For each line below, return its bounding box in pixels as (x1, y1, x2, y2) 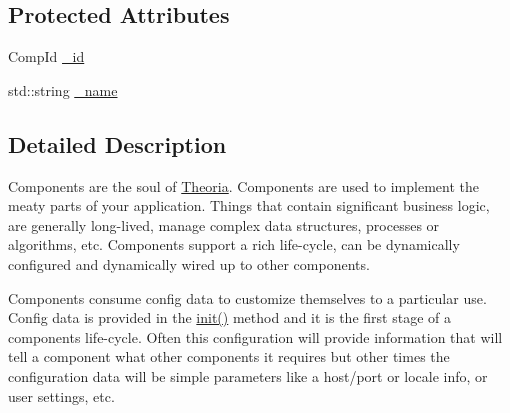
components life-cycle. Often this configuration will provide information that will (8, 326, 503, 347)
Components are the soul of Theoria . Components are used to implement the (8, 175, 479, 196)
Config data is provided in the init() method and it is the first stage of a (8, 307, 451, 328)
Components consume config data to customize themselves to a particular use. (8, 287, 487, 308)
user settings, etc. (8, 385, 115, 406)
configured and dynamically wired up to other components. (8, 253, 370, 274)
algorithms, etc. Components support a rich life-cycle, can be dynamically (8, 234, 460, 255)
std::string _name (8, 79, 118, 100)
